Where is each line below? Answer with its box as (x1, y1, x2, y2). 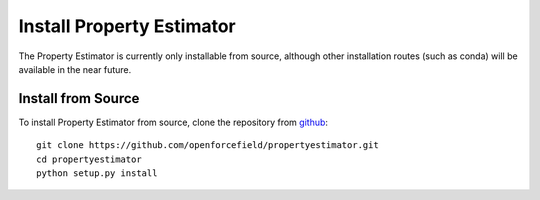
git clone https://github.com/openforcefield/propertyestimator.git (36, 140, 379, 151)
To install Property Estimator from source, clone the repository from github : (18, 116, 329, 128)
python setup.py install (36, 168, 158, 179)
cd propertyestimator (36, 153, 142, 165)
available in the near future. (18, 63, 132, 75)
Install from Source (18, 90, 140, 107)
